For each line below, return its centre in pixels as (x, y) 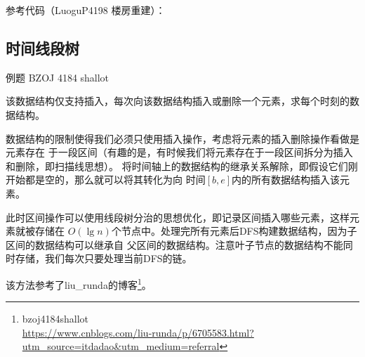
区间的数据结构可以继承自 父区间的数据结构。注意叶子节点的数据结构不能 (174, 244)
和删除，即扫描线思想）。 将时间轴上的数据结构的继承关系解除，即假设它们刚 (182, 165)
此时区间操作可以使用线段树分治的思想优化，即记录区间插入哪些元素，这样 (178, 217)
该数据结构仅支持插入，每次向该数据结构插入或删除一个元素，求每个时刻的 (178, 101)
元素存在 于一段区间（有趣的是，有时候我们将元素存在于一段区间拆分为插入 (179, 152)
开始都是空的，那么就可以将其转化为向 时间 (106, 180)
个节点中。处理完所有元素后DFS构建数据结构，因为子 (234, 231)
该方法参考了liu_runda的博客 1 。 (79, 283)
